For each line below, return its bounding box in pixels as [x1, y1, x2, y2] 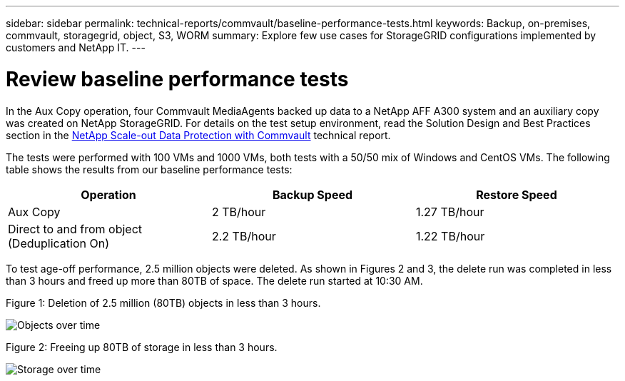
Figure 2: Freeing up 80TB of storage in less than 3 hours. [6, 340, 278, 353]
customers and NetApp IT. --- [6, 41, 146, 54]
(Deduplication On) [8, 235, 109, 250]
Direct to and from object [8, 221, 143, 236]
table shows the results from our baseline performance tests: [6, 163, 293, 176]
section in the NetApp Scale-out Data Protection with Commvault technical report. [6, 128, 391, 141]
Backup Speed [272, 187, 353, 202]
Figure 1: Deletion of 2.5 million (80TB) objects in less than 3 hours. [6, 296, 321, 309]
